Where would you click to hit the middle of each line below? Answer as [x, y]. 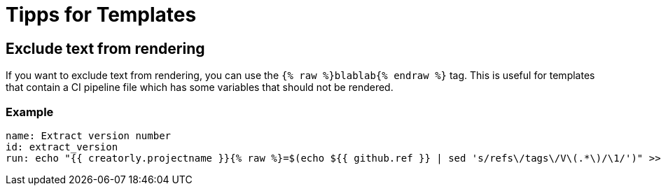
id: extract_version [62, 147]
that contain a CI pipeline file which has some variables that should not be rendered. [200, 87]
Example [30, 112]
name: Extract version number [89, 135]
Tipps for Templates [101, 15]
